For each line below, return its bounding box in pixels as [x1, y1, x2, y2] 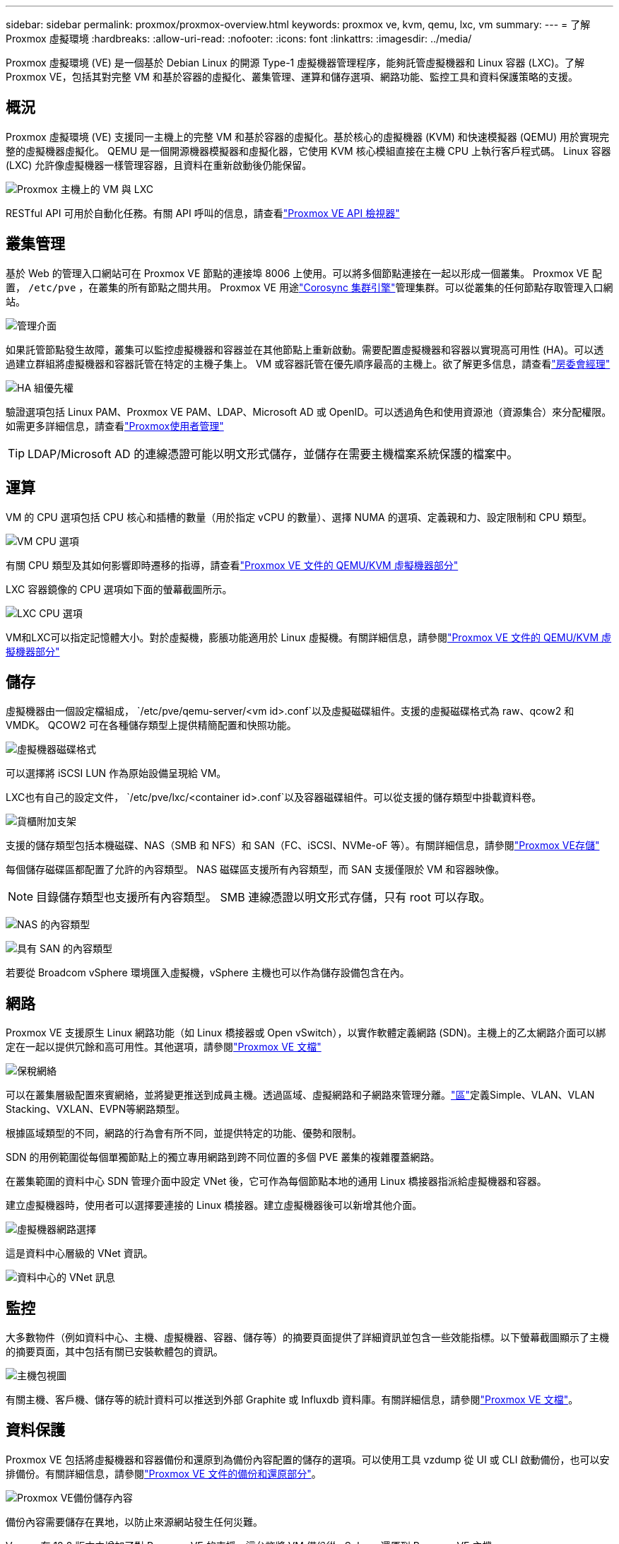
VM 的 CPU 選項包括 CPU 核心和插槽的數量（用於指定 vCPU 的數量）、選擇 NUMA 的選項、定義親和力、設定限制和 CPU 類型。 [6, 510, 593, 523]
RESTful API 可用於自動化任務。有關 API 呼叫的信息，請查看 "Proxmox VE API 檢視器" [6, 206, 400, 219]
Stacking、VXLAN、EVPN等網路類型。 [6, 1103, 186, 1116]
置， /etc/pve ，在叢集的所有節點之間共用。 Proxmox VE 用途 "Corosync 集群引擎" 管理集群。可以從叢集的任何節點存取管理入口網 [6, 281, 613, 293]
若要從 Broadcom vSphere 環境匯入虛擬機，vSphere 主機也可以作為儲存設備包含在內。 [6, 966, 410, 979]
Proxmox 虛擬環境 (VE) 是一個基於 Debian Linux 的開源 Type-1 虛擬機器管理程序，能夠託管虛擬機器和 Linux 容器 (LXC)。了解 [6, 57, 584, 69]
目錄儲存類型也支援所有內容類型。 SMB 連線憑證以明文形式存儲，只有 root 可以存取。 [36, 890, 491, 905]
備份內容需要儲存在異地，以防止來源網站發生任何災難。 [6, 1515, 263, 1528]
